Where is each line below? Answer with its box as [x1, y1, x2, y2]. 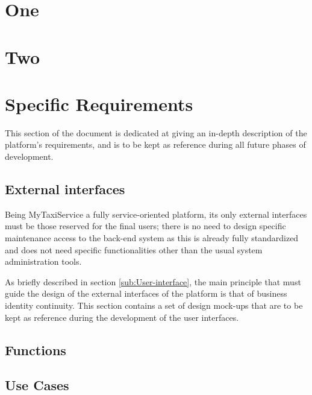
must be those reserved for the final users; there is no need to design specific [5, 220, 286, 232]
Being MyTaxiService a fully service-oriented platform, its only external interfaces [5, 207, 307, 220]
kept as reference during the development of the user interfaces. [5, 311, 239, 323]
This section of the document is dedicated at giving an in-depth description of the [5, 126, 307, 139]
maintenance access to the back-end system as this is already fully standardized [5, 232, 299, 244]
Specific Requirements [5, 91, 193, 116]
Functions [5, 340, 66, 359]
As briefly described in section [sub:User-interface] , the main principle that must [5, 275, 301, 288]
